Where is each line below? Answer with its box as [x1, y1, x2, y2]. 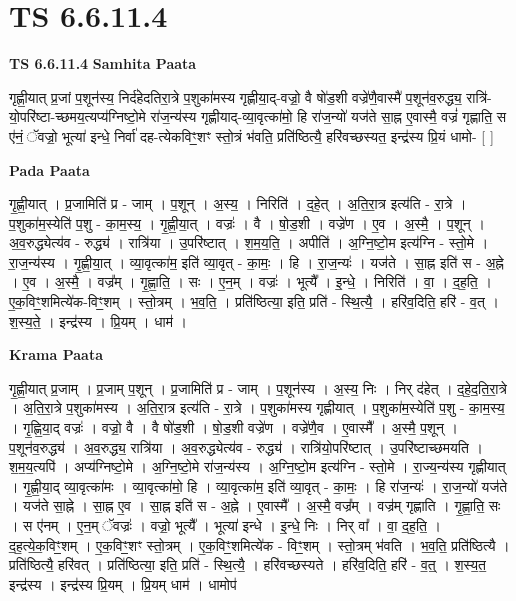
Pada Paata [9, 159, 90, 180]
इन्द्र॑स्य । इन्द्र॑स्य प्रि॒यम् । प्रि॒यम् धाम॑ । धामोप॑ [9, 573, 237, 594]
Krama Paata [9, 344, 103, 365]
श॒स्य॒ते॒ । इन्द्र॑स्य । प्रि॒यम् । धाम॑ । [9, 310, 188, 331]
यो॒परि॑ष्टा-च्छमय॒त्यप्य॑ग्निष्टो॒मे [9, 106, 146, 127]
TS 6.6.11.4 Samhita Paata [9, 53, 197, 74]
